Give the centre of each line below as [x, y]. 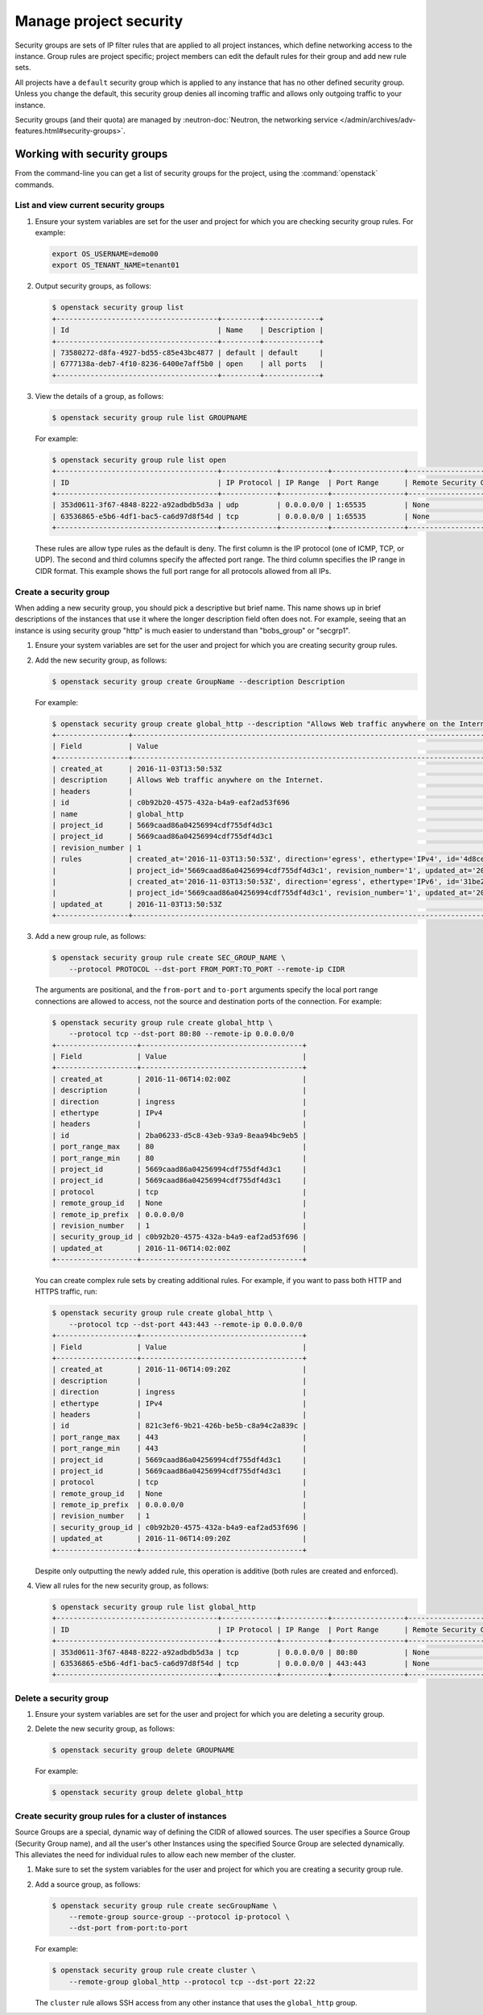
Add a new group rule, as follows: [91, 937]
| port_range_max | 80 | [180, 1147]
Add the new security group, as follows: [101, 660]
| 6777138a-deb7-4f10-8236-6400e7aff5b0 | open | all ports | [188, 364]
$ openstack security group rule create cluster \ [154, 1970]
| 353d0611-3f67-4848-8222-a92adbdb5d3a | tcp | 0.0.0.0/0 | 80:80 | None [241, 1652]
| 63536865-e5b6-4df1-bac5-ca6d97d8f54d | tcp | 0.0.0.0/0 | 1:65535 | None [241, 516]
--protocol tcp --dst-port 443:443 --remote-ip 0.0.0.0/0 [186, 1324]
